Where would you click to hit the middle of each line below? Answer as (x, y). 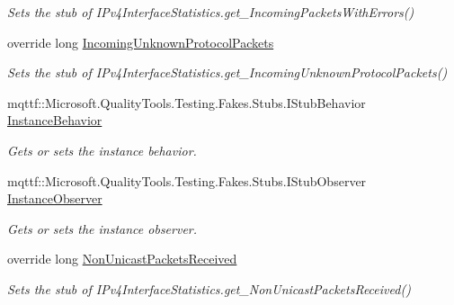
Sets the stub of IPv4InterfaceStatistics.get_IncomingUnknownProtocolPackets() (227, 72)
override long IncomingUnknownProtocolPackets (141, 42)
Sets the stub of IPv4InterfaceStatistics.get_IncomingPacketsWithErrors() (211, 12)
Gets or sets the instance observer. (102, 228)
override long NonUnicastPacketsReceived (122, 259)
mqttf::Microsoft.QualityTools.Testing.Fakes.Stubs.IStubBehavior (187, 102)
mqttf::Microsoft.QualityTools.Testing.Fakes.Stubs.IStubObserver (187, 180)
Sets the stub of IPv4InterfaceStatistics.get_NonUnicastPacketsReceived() (209, 288)
